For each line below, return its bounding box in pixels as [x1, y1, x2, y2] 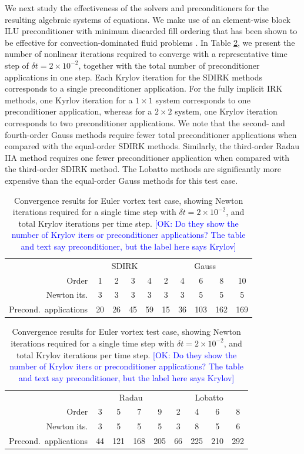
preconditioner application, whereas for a [5, 105, 152, 117]
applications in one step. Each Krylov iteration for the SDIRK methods [5, 70, 263, 83]
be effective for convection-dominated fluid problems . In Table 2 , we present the [5, 36, 295, 48]
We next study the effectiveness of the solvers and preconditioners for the [5, 2, 269, 14]
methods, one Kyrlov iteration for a [5, 93, 133, 106]
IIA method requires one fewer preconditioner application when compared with [5, 151, 290, 163]
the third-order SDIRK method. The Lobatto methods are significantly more [5, 163, 281, 175]
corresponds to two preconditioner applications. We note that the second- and [5, 116, 285, 129]
